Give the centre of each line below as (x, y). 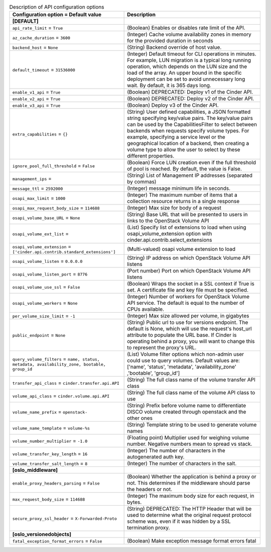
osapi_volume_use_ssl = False (46, 287)
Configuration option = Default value (57, 15)
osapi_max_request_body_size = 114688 (56, 208)
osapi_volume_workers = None (45, 303)
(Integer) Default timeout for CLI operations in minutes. (192, 54)
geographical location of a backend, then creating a (188, 144)
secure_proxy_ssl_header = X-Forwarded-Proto (65, 518)
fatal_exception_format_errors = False (57, 541)
